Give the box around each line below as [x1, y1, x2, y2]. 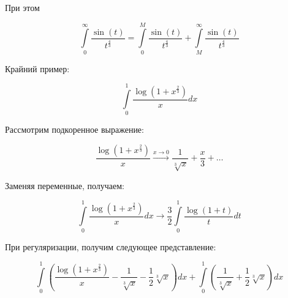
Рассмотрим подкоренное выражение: [5, 123, 144, 136]
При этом [5, 1, 40, 13]
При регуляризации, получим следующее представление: [5, 240, 216, 253]
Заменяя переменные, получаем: [5, 179, 124, 192]
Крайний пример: [5, 62, 70, 75]
